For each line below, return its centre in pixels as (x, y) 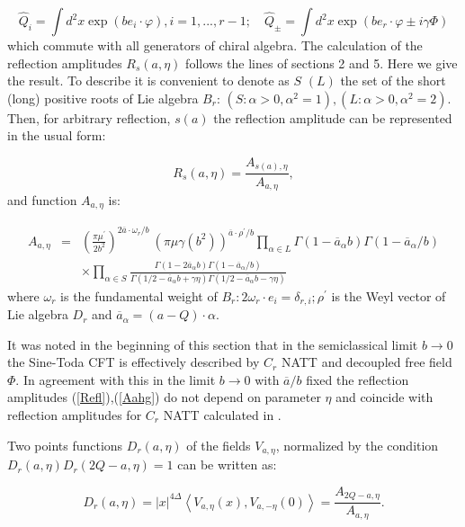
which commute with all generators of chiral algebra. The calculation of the (215, 45)
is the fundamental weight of (139, 295)
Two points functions (65, 445)
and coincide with (385, 397)
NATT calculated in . (222, 415)
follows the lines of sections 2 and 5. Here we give (322, 63)
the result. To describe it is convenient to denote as (148, 80)
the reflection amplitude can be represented (333, 117)
